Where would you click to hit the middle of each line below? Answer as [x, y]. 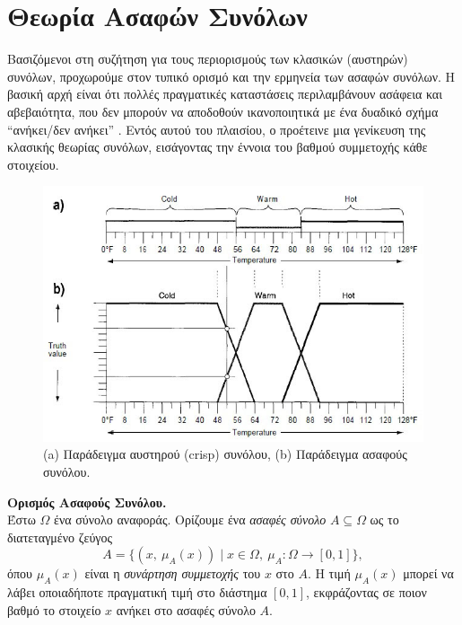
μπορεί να [428, 573]
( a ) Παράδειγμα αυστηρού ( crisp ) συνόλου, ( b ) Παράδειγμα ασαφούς [225, 454]
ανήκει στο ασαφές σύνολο [186, 609]
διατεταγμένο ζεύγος [60, 537]
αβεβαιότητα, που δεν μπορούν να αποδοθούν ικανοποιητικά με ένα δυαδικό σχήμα [223, 111]
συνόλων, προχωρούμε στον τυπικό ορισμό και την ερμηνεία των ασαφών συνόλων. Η [231, 76]
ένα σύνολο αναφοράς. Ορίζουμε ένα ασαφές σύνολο [190, 519]
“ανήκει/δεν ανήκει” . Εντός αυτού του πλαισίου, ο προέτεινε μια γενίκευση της [217, 129]
